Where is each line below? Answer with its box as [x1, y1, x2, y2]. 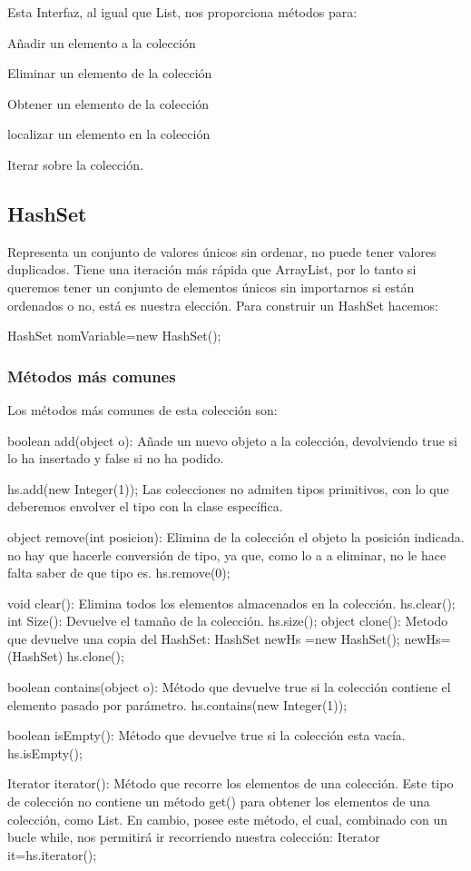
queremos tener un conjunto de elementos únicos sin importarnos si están [7, 277, 415, 296]
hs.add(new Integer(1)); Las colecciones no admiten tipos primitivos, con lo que [7, 479, 449, 498]
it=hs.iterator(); [7, 845, 97, 864]
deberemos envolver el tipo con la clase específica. [7, 497, 283, 516]
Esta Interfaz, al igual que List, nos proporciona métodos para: [7, 3, 358, 21]
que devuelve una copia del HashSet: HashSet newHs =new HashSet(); [7, 629, 400, 648]
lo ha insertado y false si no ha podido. [7, 449, 224, 468]
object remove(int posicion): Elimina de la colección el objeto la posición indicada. [7, 527, 465, 546]
